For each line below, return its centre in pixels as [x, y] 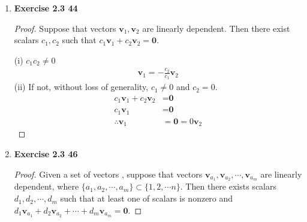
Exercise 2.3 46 [46, 154]
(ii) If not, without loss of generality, [81, 87]
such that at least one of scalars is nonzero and [147, 198]
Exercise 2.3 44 [46, 8]
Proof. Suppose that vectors [65, 28]
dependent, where [46, 186]
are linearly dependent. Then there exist [216, 28]
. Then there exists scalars [228, 186]
